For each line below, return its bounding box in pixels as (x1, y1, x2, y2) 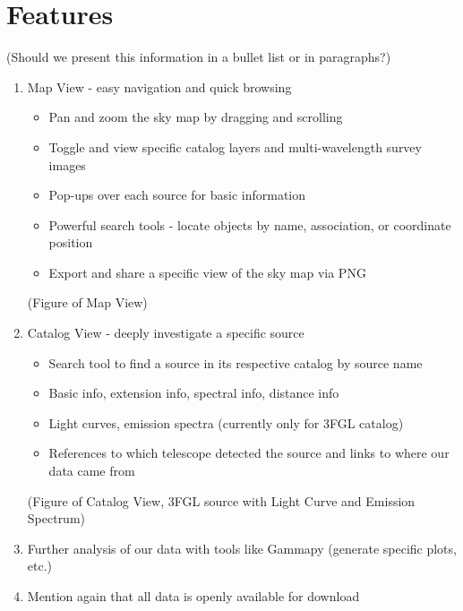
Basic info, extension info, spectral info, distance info (48, 383, 339, 402)
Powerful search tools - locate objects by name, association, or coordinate (48, 215, 451, 234)
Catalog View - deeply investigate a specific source (27, 323, 304, 342)
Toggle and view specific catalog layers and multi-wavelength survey (48, 137, 422, 156)
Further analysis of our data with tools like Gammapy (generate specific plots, (27, 538, 457, 557)
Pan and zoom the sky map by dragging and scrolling (48, 108, 343, 126)
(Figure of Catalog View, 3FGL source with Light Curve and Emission (27, 491, 416, 510)
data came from (48, 461, 135, 480)
